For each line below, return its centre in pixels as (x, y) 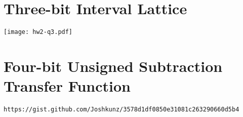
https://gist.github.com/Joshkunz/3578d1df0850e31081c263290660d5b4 (121, 110)
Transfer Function (67, 86)
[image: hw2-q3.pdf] (38, 32)
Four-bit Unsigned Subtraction (113, 66)
